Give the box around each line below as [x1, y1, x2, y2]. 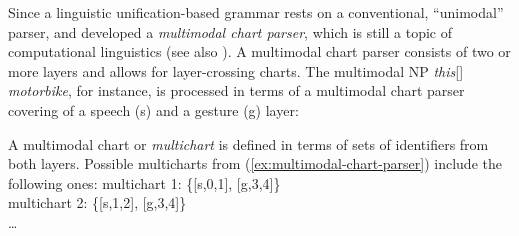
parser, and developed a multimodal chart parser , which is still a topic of [8, 21, 453, 42]
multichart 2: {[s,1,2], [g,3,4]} [8, 192, 187, 213]
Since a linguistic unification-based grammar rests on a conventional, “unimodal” [8, 2, 504, 22]
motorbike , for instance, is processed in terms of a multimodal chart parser [8, 80, 465, 101]
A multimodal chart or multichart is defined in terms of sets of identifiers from [8, 133, 489, 154]
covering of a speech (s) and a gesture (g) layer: [8, 99, 299, 120]
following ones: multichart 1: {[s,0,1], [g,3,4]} [8, 172, 281, 193]
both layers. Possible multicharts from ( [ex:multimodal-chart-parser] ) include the [8, 153, 502, 174]
